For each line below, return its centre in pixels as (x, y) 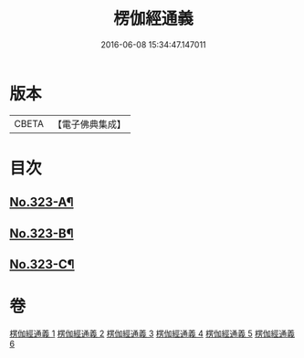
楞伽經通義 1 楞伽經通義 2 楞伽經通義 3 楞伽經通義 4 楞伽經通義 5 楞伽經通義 (152, 333)
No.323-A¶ (42, 202)
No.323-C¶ (42, 264)
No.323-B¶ (42, 233)
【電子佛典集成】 (89, 124)
